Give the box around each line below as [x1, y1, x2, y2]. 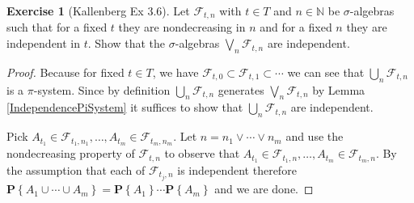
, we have [152, 63, 199, 80]
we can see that [287, 63, 365, 80]
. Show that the [87, 35, 166, 52]
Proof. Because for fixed [6, 63, 125, 80]
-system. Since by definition [33, 81, 171, 98]
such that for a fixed [6, 19, 108, 36]
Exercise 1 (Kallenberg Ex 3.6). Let [6, 2, 190, 19]
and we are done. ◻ [214, 180, 314, 197]
